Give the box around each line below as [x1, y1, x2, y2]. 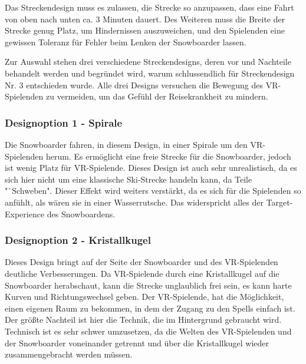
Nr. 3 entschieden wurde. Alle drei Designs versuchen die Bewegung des [5, 78, 263, 91]
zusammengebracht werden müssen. [5, 348, 133, 360]
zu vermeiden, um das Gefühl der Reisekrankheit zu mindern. [46, 90, 268, 102]
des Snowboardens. [47, 207, 116, 220]
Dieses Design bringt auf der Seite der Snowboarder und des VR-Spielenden [5, 256, 278, 268]
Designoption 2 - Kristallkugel [5, 233, 151, 247]
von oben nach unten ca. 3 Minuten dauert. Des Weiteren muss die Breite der [5, 12, 285, 25]
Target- [266, 196, 293, 208]
